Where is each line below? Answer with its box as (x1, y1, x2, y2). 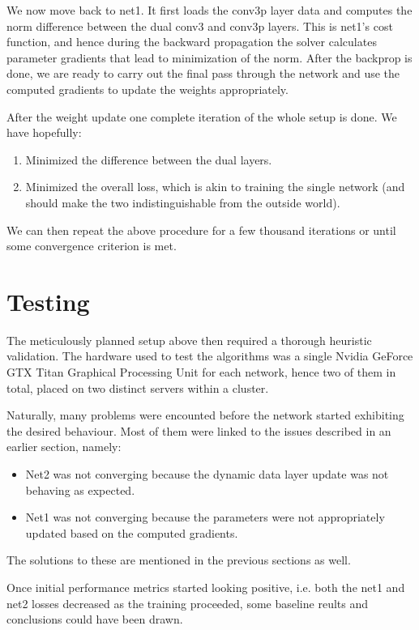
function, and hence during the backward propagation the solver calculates (6, 33, 377, 50)
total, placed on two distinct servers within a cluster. (6, 379, 269, 396)
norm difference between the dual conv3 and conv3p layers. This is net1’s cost (6, 17, 393, 34)
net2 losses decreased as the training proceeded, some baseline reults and (6, 594, 368, 611)
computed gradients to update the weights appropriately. (6, 80, 289, 97)
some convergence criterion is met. (6, 237, 177, 254)
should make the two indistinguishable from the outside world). (25, 194, 340, 211)
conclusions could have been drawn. (6, 611, 183, 628)
